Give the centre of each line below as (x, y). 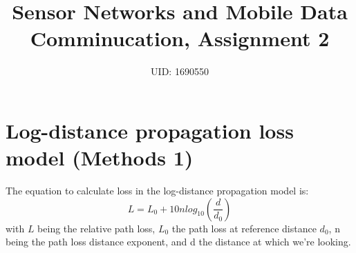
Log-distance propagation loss (150, 130)
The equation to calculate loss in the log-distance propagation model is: (157, 191)
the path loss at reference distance (244, 228)
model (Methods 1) (100, 158)
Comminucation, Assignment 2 (180, 38)
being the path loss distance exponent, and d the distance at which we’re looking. (178, 242)
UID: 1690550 (180, 71)
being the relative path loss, (96, 228)
